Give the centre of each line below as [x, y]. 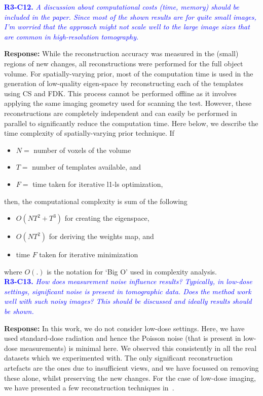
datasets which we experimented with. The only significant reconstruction [119, 358]
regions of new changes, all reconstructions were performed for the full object [124, 63]
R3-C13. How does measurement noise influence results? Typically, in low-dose [128, 281]
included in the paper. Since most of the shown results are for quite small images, [130, 16]
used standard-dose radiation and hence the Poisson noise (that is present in [123, 338]
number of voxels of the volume [82, 150]
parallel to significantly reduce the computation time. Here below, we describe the [131, 123]
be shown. [19, 311]
